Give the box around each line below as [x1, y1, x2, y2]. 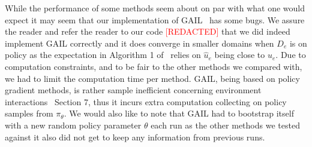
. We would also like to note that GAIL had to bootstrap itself [64, 107, 294, 120]
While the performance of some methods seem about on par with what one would [5, 2, 305, 14]
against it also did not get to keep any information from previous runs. [5, 130, 265, 143]
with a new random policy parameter [5, 118, 142, 131]
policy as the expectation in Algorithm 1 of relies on [5, 48, 201, 61]
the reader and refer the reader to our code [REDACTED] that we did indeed [5, 25, 290, 38]
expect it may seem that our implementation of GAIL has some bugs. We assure [5, 13, 305, 26]
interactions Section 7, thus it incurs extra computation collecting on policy [5, 95, 287, 108]
